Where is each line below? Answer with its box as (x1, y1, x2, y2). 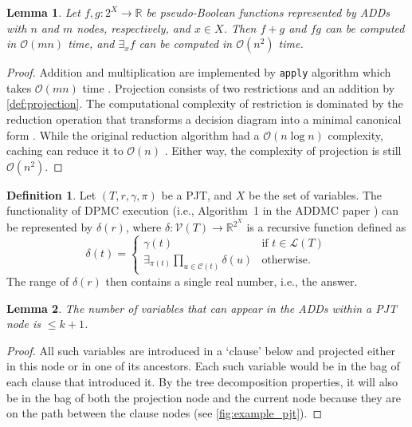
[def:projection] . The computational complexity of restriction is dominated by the (6, 95, 403, 112)
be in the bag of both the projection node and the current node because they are (6, 389, 401, 405)
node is (6, 315, 41, 332)
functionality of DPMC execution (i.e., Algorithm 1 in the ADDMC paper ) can (6, 202, 399, 219)
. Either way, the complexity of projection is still (164, 142, 402, 159)
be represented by (6, 219, 93, 235)
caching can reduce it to (6, 142, 124, 159)
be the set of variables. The (249, 186, 383, 203)
